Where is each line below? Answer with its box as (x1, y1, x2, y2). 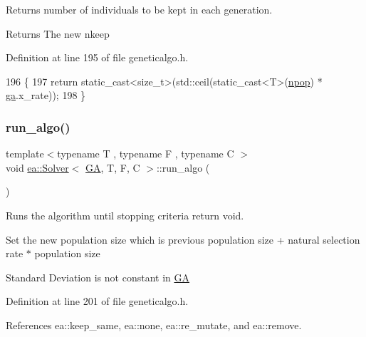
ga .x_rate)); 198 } (6, 88, 86, 103)
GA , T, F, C (85, 160, 140, 175)
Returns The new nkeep (6, 26, 110, 41)
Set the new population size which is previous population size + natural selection (6, 232, 360, 247)
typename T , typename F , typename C (57, 146, 234, 161)
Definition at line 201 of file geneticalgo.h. (6, 294, 189, 309)
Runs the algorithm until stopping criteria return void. (6, 207, 244, 222)
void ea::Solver (6, 160, 69, 175)
